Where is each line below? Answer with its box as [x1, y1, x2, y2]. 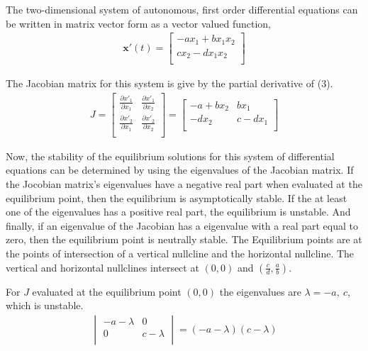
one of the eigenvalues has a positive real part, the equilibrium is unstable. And [6, 204, 351, 219]
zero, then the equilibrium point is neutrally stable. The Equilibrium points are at [6, 232, 362, 247]
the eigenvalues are [219, 284, 301, 299]
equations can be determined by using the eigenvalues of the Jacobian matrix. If [6, 162, 354, 177]
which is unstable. [6, 298, 84, 313]
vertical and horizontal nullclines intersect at [6, 260, 199, 274]
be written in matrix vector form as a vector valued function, [6, 16, 271, 30]
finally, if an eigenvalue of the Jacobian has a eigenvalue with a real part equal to [6, 218, 358, 233]
